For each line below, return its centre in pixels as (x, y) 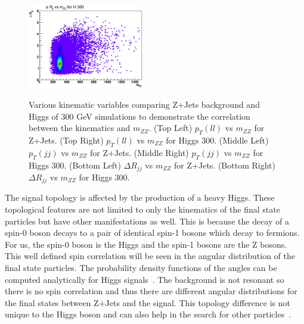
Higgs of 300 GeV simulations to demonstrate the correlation (139, 116)
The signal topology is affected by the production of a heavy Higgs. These (140, 197)
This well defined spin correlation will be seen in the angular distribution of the (150, 256)
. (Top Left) (170, 128)
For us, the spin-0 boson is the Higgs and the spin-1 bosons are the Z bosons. (146, 244)
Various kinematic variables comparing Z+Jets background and (144, 104)
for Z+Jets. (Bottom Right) (225, 165)
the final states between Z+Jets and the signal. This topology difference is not (148, 302)
